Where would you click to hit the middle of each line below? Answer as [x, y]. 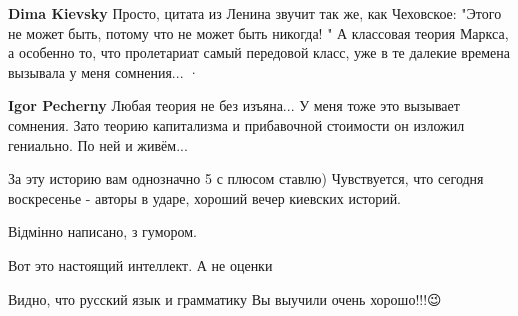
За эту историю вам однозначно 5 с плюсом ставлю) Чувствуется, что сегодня [246, 178]
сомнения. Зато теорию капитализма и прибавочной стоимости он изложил [236, 124]
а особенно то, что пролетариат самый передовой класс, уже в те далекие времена [259, 52]
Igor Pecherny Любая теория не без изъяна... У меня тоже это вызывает [234, 105]
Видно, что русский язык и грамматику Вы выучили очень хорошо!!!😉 [225, 298]
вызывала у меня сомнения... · [104, 71]
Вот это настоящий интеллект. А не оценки [140, 264]
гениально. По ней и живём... [98, 144]
